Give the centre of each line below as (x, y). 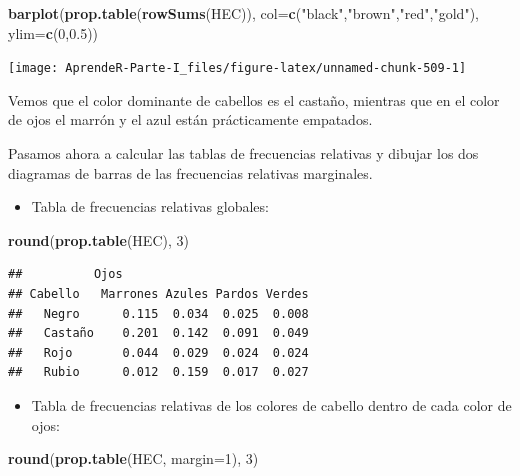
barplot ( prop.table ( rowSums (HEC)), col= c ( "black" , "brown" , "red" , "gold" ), (243, 13)
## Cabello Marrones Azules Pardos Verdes (158, 294)
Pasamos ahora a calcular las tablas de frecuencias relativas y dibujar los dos (243, 153)
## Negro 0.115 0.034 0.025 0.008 (158, 313)
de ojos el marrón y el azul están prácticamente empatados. (190, 119)
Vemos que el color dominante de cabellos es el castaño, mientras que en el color (254, 99)
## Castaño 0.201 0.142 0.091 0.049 (158, 333)
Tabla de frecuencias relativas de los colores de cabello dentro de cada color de (271, 404)
